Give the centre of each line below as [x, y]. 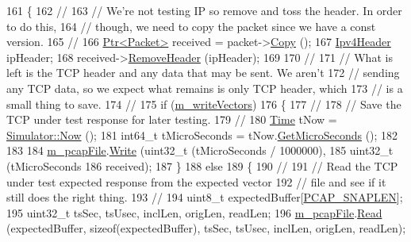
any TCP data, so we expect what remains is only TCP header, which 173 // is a [205, 88]
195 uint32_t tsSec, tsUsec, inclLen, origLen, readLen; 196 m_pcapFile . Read [194, 212]
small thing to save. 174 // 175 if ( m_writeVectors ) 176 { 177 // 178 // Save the [204, 104]
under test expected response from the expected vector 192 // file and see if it [196, 181]
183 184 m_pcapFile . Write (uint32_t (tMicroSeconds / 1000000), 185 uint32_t [200, 150]
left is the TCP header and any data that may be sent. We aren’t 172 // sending [203, 73]
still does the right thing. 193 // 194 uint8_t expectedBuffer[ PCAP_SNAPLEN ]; [205, 197]
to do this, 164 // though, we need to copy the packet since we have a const [191, 26]
